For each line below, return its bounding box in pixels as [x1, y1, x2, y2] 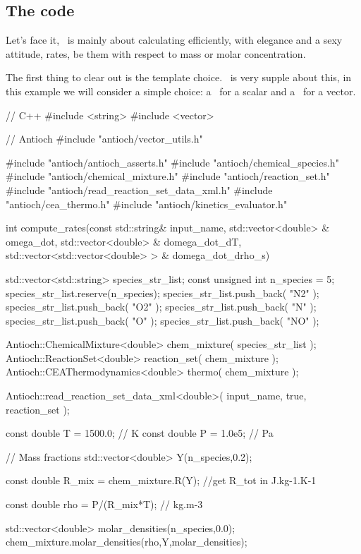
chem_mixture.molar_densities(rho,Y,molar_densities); [6, 534, 247, 549]
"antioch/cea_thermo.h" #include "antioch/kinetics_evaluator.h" [6, 196, 288, 211]
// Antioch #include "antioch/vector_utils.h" [6, 131, 203, 146]
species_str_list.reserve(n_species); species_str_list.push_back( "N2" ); [6, 285, 319, 300]
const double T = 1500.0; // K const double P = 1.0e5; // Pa [6, 426, 274, 440]
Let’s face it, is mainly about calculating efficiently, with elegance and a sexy [6, 32, 343, 47]
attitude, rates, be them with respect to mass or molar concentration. [6, 46, 306, 61]
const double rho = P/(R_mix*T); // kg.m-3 [6, 497, 203, 512]
